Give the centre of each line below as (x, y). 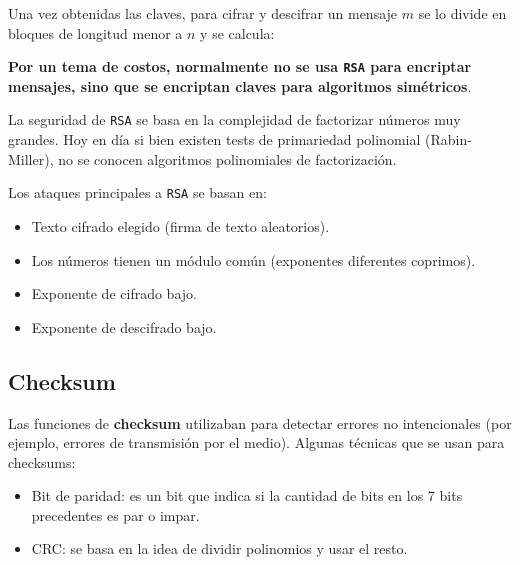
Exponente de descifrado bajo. (124, 326)
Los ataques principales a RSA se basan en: (137, 192)
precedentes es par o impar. (115, 514)
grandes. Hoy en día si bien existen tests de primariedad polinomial (214, 139)
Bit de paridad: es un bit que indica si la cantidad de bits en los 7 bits (247, 495)
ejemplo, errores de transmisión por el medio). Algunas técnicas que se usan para (256, 442)
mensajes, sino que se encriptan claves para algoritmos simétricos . (240, 85)
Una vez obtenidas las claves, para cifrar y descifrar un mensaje (203, 13)
